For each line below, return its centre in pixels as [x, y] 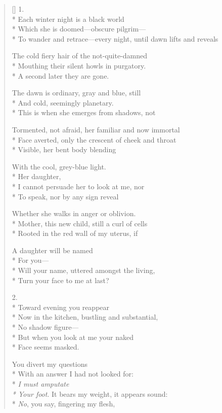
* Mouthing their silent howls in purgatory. [79, 65]
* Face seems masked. [46, 347]
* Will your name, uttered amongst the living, [83, 270]
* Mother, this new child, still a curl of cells [80, 223]
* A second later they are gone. [60, 75]
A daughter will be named [52, 250]
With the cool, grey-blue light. [59, 166]
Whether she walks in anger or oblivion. [74, 213]
